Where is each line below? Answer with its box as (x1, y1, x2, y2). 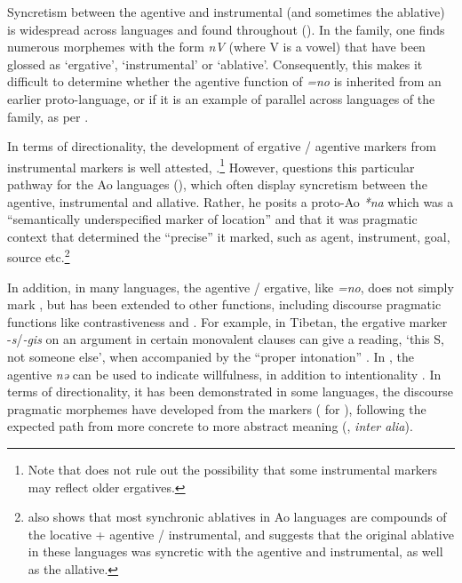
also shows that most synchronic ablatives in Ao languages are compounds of (28, 507, 447, 526)
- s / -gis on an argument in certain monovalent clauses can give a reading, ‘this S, (7, 330, 444, 348)
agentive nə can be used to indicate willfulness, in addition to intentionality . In (7, 364, 442, 383)
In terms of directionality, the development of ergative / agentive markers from (7, 137, 436, 156)
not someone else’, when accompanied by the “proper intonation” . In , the (7, 347, 414, 365)
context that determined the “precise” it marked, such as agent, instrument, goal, (7, 227, 450, 245)
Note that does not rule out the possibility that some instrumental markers (28, 459, 438, 478)
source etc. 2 (7, 245, 70, 267)
